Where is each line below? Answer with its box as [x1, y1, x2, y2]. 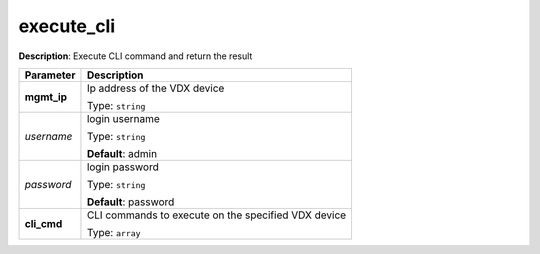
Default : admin [86, 146, 158, 160]
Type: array [86, 225, 141, 239]
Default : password [86, 195, 175, 209]
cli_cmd [24, 216, 63, 230]
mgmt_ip [24, 90, 68, 104]
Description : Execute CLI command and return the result [18, 50, 253, 62]
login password [86, 160, 160, 174]
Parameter [24, 68, 76, 82]
